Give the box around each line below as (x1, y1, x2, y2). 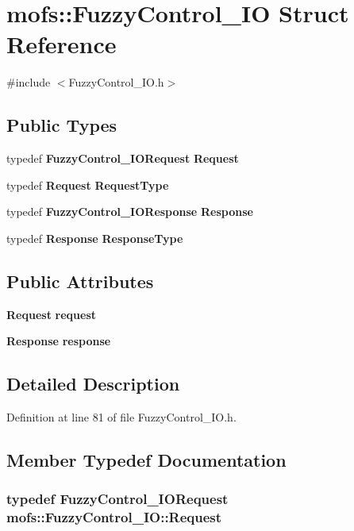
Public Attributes (6, 268, 154, 293)
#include (6, 74, 51, 90)
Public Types (6, 113, 117, 137)
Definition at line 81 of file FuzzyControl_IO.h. (6, 409, 237, 425)
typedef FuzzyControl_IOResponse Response (6, 203, 253, 220)
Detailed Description (6, 371, 180, 396)
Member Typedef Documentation (6, 448, 287, 472)
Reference (6, 28, 117, 60)
